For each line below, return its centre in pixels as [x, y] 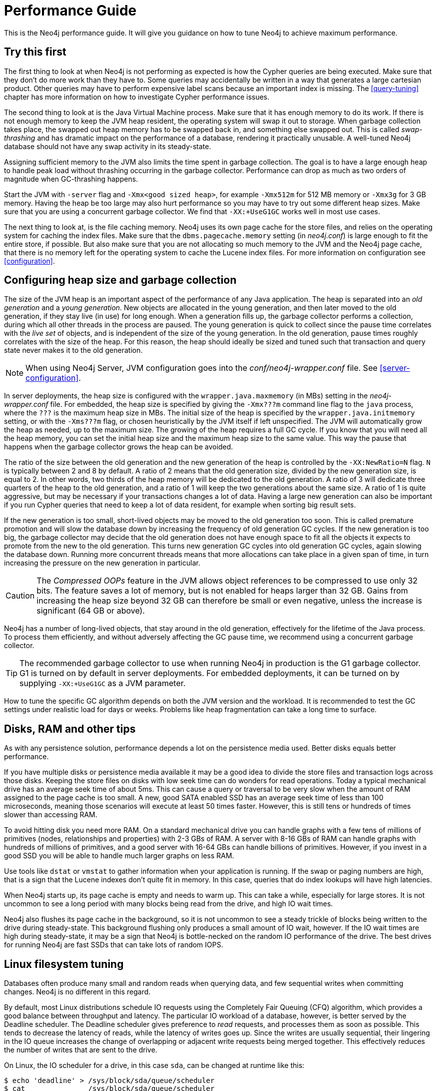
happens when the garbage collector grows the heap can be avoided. [119, 447]
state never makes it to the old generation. [73, 350]
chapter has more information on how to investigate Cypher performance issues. [137, 97]
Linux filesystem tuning [64, 964]
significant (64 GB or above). [91, 611]
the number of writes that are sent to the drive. [81, 1050]
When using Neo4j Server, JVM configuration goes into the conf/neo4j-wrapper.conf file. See [202, 368]
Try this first [35, 52]
